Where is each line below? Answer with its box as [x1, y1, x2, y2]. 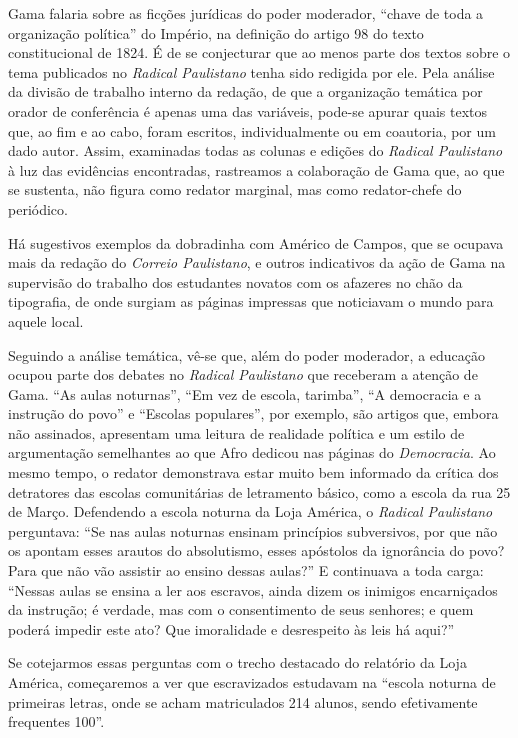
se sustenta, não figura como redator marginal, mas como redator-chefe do [8, 179, 462, 200]
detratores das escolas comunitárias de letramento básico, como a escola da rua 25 [8, 481, 511, 502]
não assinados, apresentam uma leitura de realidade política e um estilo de [8, 422, 465, 443]
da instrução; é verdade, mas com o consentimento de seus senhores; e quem [8, 599, 474, 620]
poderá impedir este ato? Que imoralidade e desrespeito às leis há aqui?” [8, 618, 455, 639]
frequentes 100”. [8, 711, 105, 732]
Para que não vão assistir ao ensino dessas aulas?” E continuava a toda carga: [8, 560, 484, 581]
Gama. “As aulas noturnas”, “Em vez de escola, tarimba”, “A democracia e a [8, 383, 482, 404]
